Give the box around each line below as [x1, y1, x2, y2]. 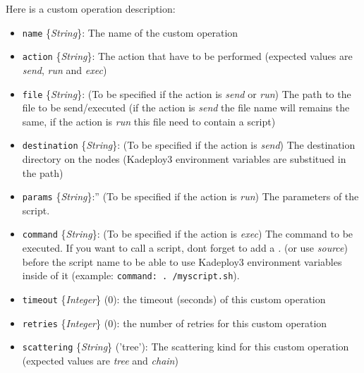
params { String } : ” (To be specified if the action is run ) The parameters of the [22, 189, 359, 204]
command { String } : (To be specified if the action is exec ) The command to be [22, 226, 353, 241]
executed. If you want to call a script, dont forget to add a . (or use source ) [22, 240, 348, 255]
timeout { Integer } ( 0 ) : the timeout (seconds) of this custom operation [22, 291, 326, 306]
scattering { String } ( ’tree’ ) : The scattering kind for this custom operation [22, 339, 349, 354]
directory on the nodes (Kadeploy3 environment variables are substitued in [22, 152, 346, 166]
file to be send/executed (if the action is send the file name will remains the [22, 100, 350, 115]
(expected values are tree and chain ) [22, 353, 178, 367]
